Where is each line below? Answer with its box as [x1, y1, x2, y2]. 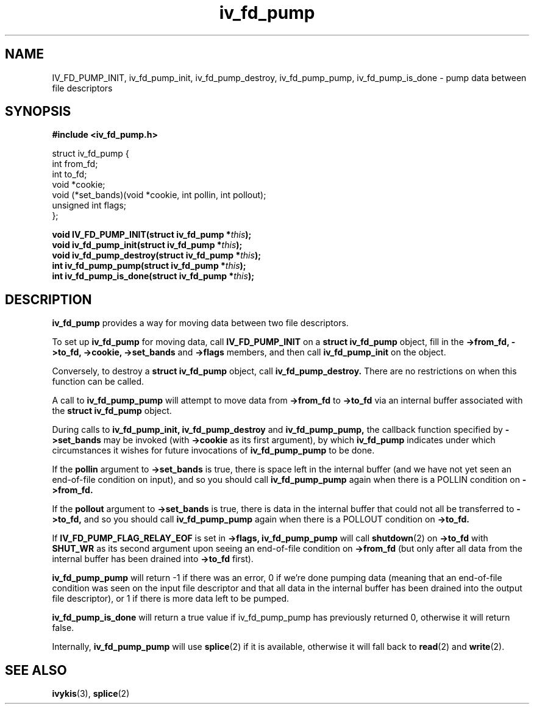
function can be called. [52, 376, 144, 387]
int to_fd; [52, 169, 87, 180]
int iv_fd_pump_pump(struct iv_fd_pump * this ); [52, 260, 246, 271]
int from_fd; [52, 159, 98, 169]
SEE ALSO [5, 662, 67, 678]
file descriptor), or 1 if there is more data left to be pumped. [52, 593, 290, 604]
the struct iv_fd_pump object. [52, 405, 172, 416]
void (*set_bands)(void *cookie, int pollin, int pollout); [52, 190, 266, 201]
